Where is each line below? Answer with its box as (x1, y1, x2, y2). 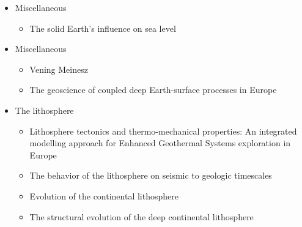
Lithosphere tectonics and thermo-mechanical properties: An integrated (29, 124, 297, 137)
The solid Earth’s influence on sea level (29, 21, 176, 34)
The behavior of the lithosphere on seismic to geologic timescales (29, 169, 272, 182)
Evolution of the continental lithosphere (29, 189, 179, 202)
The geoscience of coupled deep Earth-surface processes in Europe (29, 83, 277, 96)
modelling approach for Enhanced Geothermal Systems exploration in (29, 136, 291, 149)
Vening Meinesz (29, 62, 88, 75)
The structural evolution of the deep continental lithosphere (29, 210, 254, 223)
